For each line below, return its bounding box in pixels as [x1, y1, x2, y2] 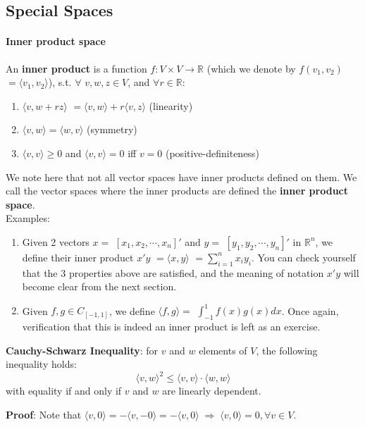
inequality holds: [6, 357, 77, 371]
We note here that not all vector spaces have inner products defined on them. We [6, 169, 357, 184]
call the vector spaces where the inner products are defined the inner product [6, 183, 349, 198]
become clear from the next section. [22, 279, 177, 294]
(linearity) [149, 98, 193, 113]
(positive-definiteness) [165, 145, 259, 160]
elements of [199, 342, 247, 357]
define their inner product [22, 249, 134, 264]
